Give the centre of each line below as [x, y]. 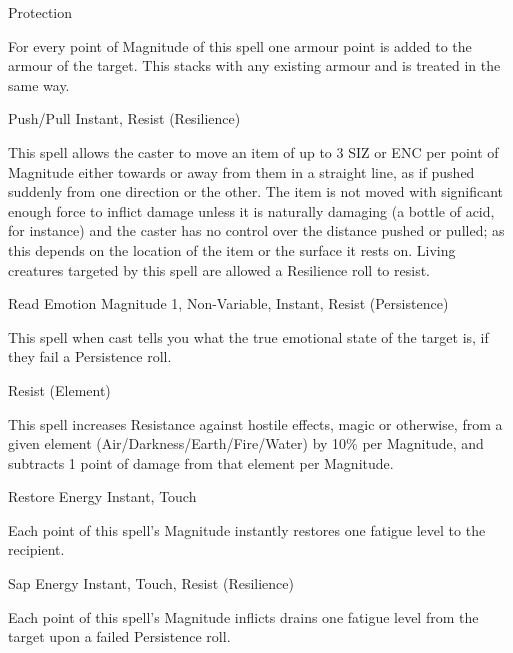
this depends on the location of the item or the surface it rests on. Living [232, 249]
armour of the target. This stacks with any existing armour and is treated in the [254, 65]
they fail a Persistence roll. [90, 356]
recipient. [36, 549]
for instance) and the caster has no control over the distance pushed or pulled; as [256, 230]
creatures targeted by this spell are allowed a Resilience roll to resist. [219, 269]
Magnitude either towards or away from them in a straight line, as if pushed [241, 171]
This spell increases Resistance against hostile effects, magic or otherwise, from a [255, 423]
